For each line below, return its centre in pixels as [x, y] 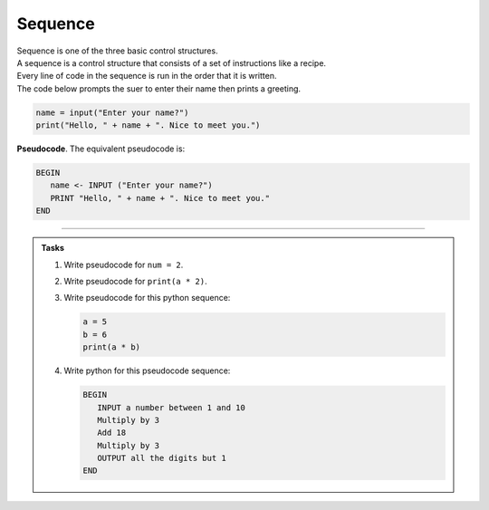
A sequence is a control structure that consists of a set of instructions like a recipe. [171, 63]
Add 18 [111, 433]
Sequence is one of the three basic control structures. [117, 51]
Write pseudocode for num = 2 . [124, 265]
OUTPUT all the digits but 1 [161, 458]
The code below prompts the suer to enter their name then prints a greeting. [159, 88]
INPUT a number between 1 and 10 [171, 407]
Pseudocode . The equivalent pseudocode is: [101, 149]
